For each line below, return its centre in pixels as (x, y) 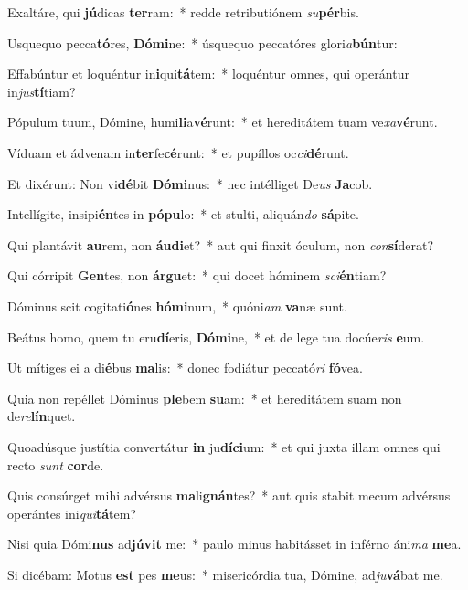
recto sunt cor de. (56, 464)
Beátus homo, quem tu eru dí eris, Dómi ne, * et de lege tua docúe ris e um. (216, 337)
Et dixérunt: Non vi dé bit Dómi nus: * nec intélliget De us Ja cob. (190, 183)
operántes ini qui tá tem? (72, 513)
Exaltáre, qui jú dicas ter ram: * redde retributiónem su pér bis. (183, 12)
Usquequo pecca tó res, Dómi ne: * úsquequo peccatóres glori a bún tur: (202, 42)
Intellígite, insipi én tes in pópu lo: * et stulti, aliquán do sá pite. (183, 214)
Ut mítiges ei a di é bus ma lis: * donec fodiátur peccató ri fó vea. (185, 368)
